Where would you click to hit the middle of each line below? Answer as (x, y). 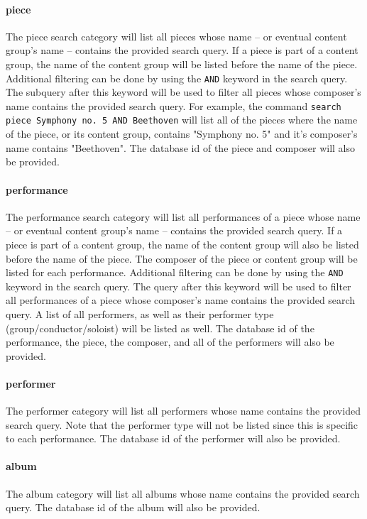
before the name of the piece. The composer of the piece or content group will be (182, 258)
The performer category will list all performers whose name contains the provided (183, 411)
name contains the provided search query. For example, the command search (174, 105)
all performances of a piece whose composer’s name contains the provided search (181, 300)
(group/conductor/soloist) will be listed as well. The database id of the (160, 328)
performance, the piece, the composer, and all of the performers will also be (170, 342)
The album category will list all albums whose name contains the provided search (183, 493)
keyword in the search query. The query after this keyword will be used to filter (179, 286)
